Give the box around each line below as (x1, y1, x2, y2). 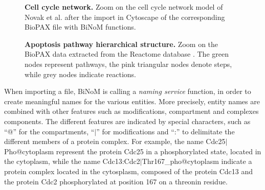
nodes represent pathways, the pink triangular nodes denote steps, (25, 58, 232, 69)
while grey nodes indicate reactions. (25, 68, 137, 79)
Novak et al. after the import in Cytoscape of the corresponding (25, 11, 225, 22)
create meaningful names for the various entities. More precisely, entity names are (4, 96, 260, 106)
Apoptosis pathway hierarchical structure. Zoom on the (25, 38, 218, 49)
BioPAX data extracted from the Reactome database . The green (25, 49, 229, 59)
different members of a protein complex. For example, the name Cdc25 (4, 136, 226, 147)
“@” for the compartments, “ (4, 126, 95, 136)
